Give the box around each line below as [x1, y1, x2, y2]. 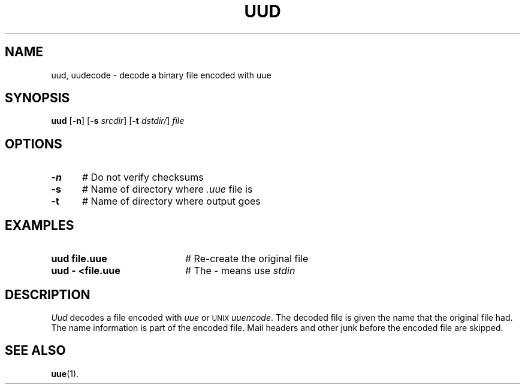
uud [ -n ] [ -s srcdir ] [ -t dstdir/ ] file [51, 116, 185, 126]
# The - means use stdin [185, 265, 295, 277]
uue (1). [51, 368, 79, 379]
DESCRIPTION [5, 287, 90, 302]
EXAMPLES [5, 217, 74, 233]
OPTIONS [5, 136, 62, 151]
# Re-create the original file [185, 253, 309, 265]
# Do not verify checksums [82, 171, 204, 184]
